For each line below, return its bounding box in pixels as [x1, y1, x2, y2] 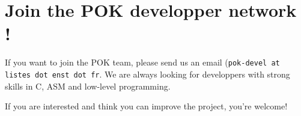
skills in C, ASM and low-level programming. [5, 79, 171, 92]
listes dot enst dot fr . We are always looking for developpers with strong [5, 67, 290, 80]
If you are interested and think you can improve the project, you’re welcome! [5, 100, 288, 112]
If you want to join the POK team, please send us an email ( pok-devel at [5, 56, 280, 69]
